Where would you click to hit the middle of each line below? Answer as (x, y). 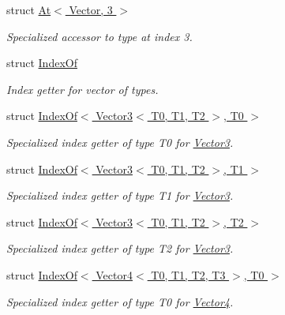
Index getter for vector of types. (82, 89)
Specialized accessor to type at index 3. (99, 36)
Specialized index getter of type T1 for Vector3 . (120, 195)
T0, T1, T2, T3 (188, 274)
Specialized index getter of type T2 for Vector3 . (120, 248)
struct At (29, 9)
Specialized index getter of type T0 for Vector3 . (120, 142)
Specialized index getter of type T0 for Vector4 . (120, 301)
